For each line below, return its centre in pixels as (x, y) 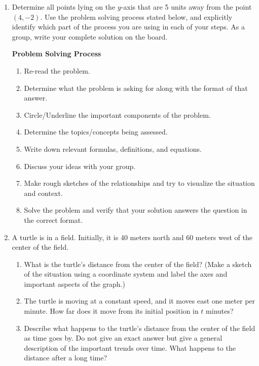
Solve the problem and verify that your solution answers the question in (136, 210)
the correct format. (53, 220)
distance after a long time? (66, 358)
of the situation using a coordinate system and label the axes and (126, 274)
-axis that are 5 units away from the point (186, 7)
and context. (43, 193)
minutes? (220, 311)
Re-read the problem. (57, 70)
